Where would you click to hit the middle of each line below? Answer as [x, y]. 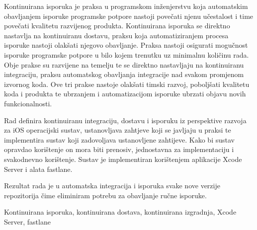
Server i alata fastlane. [38, 169]
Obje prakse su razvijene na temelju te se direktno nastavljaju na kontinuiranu [124, 64]
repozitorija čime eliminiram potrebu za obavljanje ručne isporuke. [105, 195]
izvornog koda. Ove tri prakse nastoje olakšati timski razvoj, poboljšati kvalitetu [127, 84]
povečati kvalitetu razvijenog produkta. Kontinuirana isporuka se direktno [117, 26]
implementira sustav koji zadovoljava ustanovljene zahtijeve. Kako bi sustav [119, 139]
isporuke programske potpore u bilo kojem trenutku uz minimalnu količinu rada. [127, 54]
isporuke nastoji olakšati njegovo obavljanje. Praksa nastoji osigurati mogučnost [126, 45]
